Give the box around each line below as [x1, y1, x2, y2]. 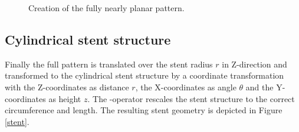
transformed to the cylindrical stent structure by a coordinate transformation [5, 69, 284, 82]
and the [245, 80, 274, 93]
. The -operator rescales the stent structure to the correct [87, 92, 295, 104]
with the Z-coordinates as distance [5, 80, 129, 93]
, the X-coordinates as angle [135, 80, 236, 93]
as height [48, 92, 81, 104]
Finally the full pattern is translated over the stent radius [5, 57, 213, 70]
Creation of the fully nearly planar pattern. [28, 2, 185, 13]
